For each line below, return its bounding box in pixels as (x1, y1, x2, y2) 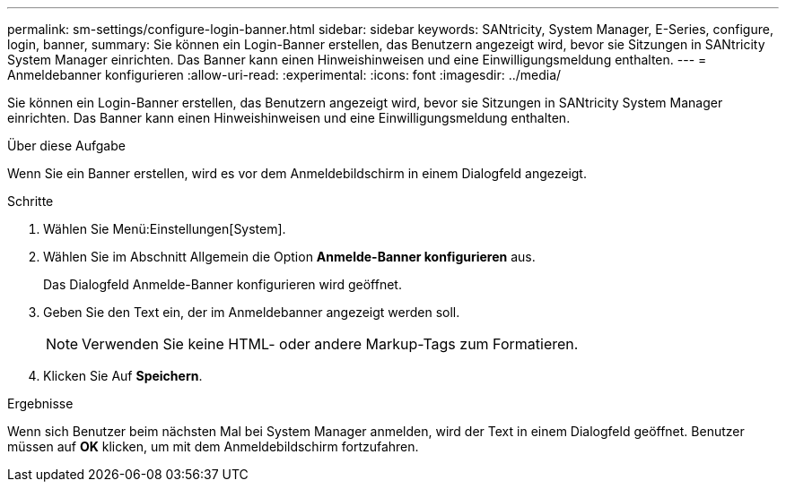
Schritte (7, 193, 54, 209)
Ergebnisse (7, 396, 74, 411)
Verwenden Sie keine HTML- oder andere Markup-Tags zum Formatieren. (82, 335, 579, 353)
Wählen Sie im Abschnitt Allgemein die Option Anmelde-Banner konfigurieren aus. (43, 249, 536, 264)
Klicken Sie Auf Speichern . (43, 368, 203, 383)
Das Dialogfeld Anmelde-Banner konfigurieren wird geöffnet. (43, 277, 402, 292)
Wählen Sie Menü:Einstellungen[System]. (43, 221, 286, 236)
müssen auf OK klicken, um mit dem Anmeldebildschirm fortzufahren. (7, 439, 419, 454)
